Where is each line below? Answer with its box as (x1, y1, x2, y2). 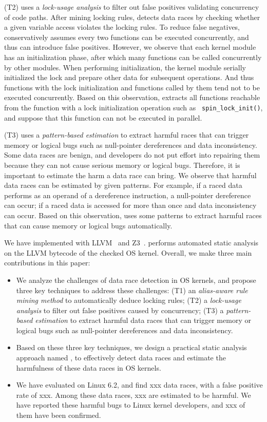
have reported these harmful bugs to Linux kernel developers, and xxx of (16, 399, 245, 410)
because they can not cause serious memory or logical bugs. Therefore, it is (4, 159, 240, 170)
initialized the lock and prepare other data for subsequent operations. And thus (4, 72, 254, 83)
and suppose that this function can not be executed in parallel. (4, 112, 202, 123)
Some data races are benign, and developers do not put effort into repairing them (4, 149, 260, 160)
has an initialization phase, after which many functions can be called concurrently (4, 51, 262, 62)
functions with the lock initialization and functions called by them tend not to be (4, 82, 260, 92)
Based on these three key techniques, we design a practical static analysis (16, 342, 247, 353)
